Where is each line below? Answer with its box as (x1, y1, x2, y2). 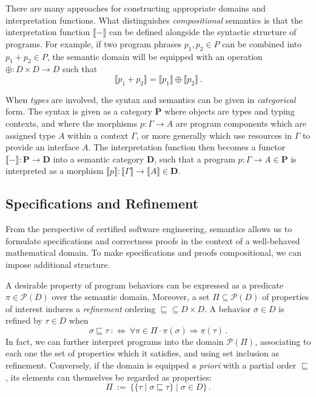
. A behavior (204, 302, 251, 315)
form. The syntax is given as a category (5, 105, 152, 118)
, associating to (255, 335, 311, 347)
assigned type (5, 128, 56, 141)
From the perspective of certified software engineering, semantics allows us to (5, 222, 292, 235)
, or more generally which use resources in (136, 128, 292, 141)
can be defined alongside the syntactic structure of (109, 25, 297, 38)
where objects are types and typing (164, 105, 295, 118)
